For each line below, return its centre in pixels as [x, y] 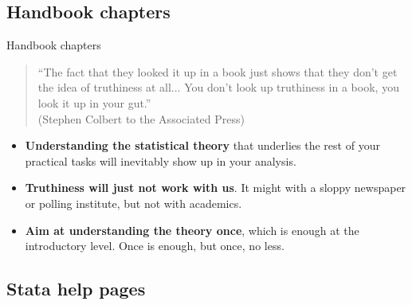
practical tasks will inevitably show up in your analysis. [161, 160]
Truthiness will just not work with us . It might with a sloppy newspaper [216, 188]
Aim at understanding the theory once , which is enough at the [192, 230]
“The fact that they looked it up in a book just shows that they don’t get [218, 71]
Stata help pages [76, 289]
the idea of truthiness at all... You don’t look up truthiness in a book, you [218, 87]
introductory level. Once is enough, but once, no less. [155, 246]
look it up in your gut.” [94, 102]
